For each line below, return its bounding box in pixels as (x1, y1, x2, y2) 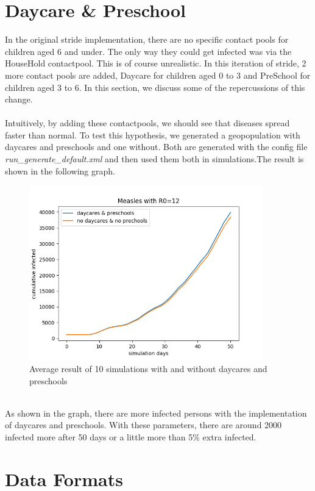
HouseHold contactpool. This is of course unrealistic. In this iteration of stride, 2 (5, 57, 306, 70)
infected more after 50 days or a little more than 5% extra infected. (5, 431, 257, 443)
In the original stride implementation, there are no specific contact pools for (5, 33, 289, 46)
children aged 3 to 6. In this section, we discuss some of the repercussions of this (5, 81, 305, 93)
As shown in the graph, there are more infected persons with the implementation (5, 406, 307, 419)
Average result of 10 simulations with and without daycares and (29, 362, 267, 375)
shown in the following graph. (5, 164, 115, 177)
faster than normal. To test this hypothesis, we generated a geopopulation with (5, 128, 300, 141)
